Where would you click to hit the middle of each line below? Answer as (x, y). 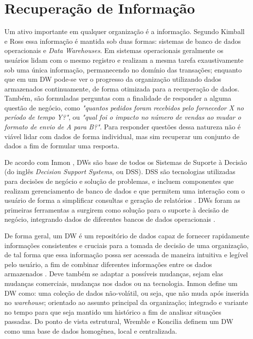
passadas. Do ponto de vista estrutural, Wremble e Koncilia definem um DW (119, 321)
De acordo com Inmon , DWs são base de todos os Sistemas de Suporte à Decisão (126, 162)
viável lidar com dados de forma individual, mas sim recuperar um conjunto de (122, 136)
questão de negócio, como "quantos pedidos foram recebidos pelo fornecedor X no (124, 107)
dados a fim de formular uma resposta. (62, 146)
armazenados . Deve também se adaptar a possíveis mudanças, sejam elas (114, 274)
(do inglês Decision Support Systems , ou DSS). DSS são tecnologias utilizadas (120, 171)
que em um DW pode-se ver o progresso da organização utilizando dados (113, 79)
